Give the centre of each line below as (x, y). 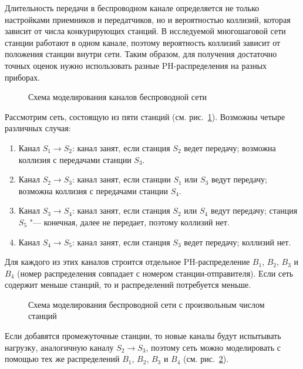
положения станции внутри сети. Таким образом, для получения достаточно (141, 54)
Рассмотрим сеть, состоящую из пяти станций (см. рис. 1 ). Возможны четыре (145, 116)
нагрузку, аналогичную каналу (59, 347)
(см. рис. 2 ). (206, 359)
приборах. (23, 77)
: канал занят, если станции (121, 179)
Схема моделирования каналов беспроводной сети (118, 97)
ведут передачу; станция (254, 210)
